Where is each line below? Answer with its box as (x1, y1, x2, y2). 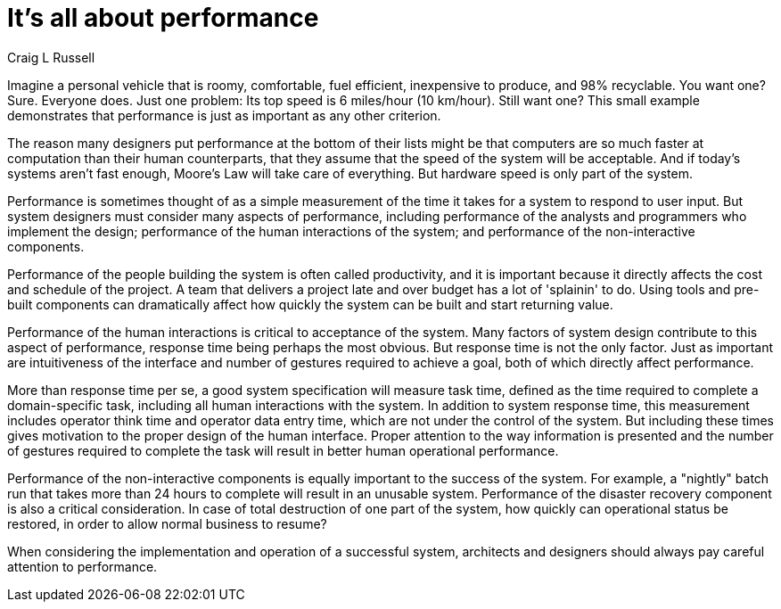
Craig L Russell (7, 49, 95, 65)
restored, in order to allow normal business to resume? (7, 515, 327, 531)
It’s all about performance (7, 3, 319, 33)
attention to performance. (7, 558, 158, 574)
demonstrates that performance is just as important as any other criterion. (7, 107, 441, 123)
